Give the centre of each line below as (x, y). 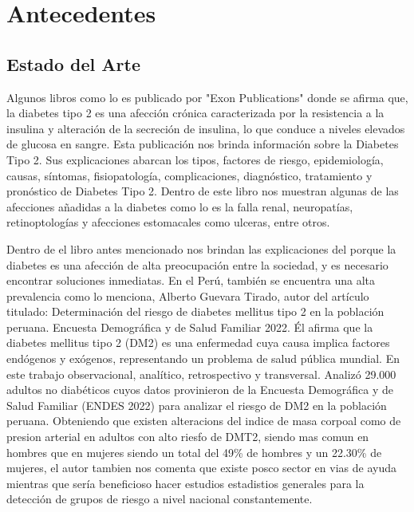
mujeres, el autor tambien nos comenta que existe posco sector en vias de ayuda (201, 468)
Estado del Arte (73, 63)
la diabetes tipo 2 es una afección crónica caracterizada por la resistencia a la (195, 113)
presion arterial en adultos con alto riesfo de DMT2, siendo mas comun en (188, 437)
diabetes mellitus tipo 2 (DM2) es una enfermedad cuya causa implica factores (198, 343)
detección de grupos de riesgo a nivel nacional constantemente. (160, 499)
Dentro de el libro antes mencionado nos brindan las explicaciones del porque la (201, 248)
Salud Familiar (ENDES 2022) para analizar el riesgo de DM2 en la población (197, 405)
